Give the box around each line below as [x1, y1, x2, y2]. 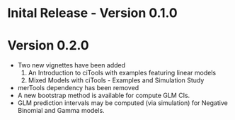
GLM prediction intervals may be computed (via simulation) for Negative [17, 99, 228, 107]
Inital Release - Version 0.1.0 [7, 5, 178, 21]
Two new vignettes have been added [17, 61, 126, 70]
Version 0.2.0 [7, 38, 90, 54]
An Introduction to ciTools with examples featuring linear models [28, 69, 217, 77]
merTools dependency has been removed [17, 84, 139, 92]
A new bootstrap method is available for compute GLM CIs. [17, 91, 190, 100]
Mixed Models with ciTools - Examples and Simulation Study [28, 76, 205, 84]
